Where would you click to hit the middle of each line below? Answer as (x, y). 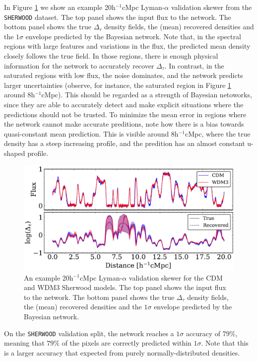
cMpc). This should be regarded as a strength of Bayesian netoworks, (147, 95)
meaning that (24, 343)
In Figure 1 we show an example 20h (60, 7)
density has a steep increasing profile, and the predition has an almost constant (125, 143)
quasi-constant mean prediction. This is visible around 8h (91, 133)
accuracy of (203, 333)
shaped (15, 153)
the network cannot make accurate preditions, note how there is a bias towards (124, 124)
